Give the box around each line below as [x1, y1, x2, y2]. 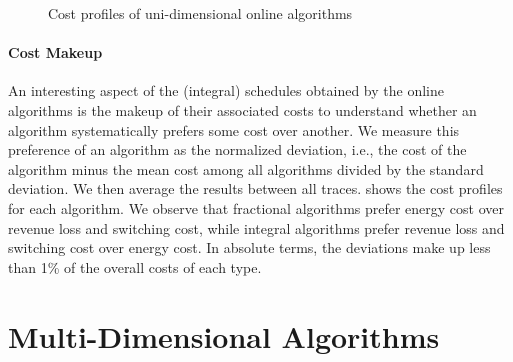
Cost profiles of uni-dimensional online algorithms [48, 3, 353, 23]
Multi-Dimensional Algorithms [8, 315, 440, 356]
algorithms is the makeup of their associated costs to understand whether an [8, 99, 477, 120]
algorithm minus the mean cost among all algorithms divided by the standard [8, 158, 484, 179]
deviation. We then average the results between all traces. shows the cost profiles [8, 178, 503, 199]
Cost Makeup [8, 42, 103, 63]
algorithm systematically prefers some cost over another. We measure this [8, 119, 460, 140]
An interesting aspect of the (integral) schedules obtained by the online [8, 80, 444, 101]
